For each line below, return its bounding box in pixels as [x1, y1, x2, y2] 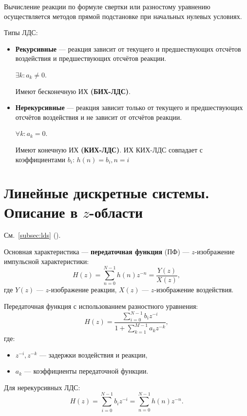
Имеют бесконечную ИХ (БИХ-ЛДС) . [15, 86, 131, 96]
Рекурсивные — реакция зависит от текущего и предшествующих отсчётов [15, 43, 241, 54]
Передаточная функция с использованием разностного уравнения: [4, 301, 198, 311]
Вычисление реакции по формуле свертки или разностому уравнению [4, 1, 210, 11]
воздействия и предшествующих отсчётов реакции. [15, 53, 167, 63]
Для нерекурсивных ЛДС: [4, 382, 80, 392]
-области [89, 202, 143, 222]
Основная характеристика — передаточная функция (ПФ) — [4, 246, 190, 257]
